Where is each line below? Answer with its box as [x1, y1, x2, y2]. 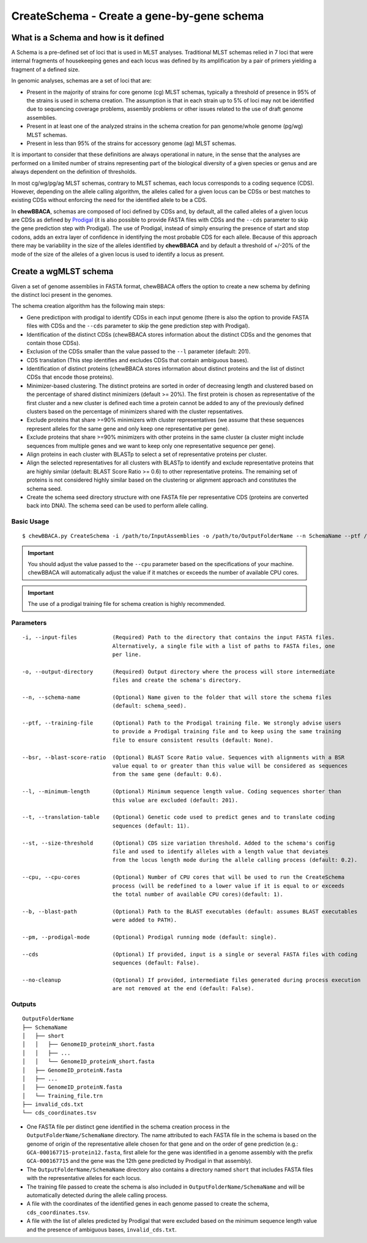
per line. [112, 651, 142, 658]
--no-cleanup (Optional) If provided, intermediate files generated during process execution [22, 976, 361, 984]
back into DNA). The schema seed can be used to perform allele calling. [26, 502, 208, 509]
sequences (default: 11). [112, 822, 190, 829]
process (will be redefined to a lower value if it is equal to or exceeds [112, 882, 345, 889]
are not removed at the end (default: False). [112, 985, 254, 992]
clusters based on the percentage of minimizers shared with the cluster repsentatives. [26, 408, 244, 416]
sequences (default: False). [112, 960, 200, 966]
